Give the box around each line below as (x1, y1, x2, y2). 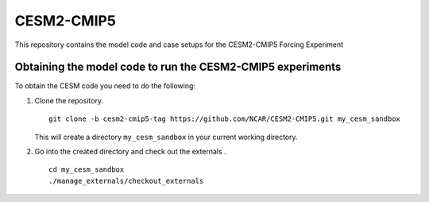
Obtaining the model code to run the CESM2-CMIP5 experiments (14, 60, 342, 74)
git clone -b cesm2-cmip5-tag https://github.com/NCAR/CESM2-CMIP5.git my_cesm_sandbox (48, 115, 401, 123)
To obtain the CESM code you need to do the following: (14, 81, 196, 91)
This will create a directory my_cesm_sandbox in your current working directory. (34, 132, 298, 142)
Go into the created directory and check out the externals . (34, 147, 226, 157)
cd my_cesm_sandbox (48, 165, 125, 174)
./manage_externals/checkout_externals (48, 176, 204, 185)
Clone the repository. (34, 95, 103, 105)
